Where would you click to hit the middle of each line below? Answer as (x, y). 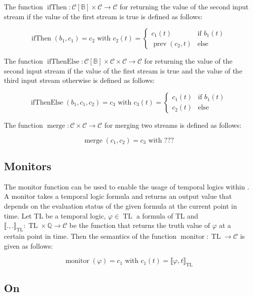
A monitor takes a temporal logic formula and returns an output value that (118, 196)
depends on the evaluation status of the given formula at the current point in (121, 205)
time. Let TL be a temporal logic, (55, 215)
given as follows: (28, 245)
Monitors (28, 166)
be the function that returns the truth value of (140, 225)
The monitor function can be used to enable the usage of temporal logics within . (127, 186)
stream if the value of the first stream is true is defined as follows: (103, 16)
